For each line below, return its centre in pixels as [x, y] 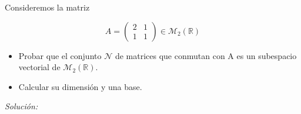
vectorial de [39, 67]
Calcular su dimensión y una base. [80, 86]
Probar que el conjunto [60, 55]
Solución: [21, 106]
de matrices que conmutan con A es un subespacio [206, 55]
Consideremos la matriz [47, 7]
